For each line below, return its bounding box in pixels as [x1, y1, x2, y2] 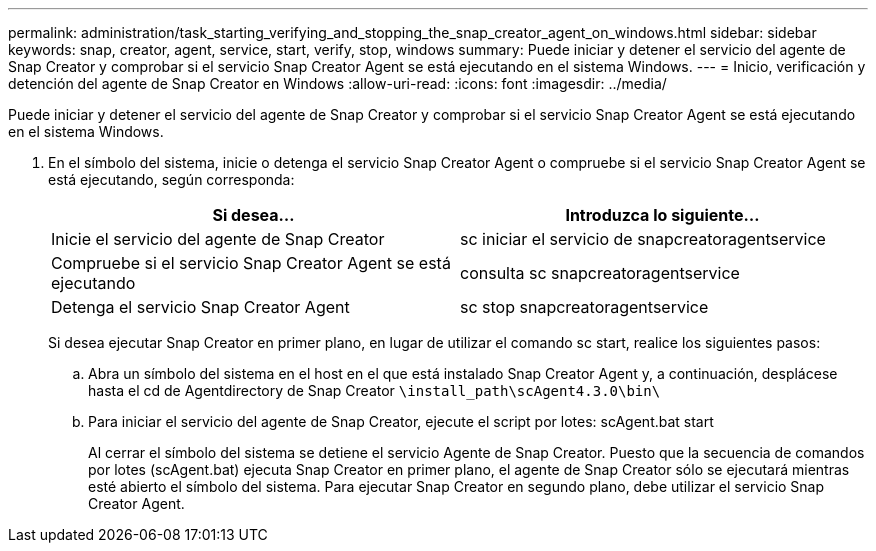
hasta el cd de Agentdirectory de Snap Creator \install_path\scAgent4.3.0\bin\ [88, 382, 661, 399]
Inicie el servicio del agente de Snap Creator [51, 229, 385, 249]
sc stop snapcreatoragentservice [460, 297, 709, 317]
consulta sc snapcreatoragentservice [460, 263, 740, 283]
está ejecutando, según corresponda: [48, 171, 295, 188]
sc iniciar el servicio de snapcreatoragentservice [460, 229, 826, 249]
